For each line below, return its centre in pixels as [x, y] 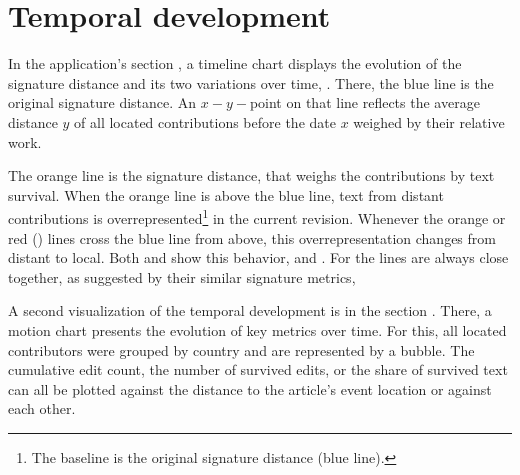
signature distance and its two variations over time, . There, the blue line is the [251, 82]
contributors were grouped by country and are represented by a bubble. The [241, 349]
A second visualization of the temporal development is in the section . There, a [250, 310]
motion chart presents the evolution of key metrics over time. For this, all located [257, 329]
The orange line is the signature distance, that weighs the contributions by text [251, 175]
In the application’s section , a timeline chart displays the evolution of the [235, 63]
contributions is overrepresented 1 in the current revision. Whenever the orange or [257, 216]
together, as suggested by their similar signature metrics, [182, 276]
